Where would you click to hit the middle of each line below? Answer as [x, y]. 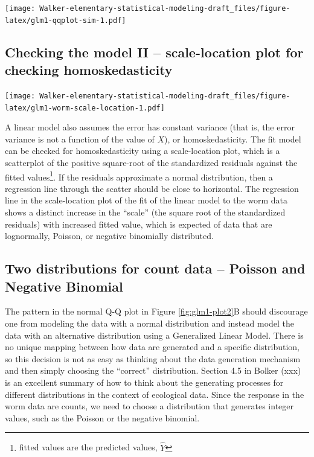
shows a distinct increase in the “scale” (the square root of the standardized [145, 212]
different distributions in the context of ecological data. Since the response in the [155, 394]
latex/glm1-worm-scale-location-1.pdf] [85, 108]
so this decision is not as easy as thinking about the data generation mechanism [153, 358]
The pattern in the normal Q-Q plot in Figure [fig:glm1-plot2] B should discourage [156, 311]
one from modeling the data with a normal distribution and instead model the [150, 323]
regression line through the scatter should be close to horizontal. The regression [152, 188]
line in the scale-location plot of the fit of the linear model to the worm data [146, 200]
